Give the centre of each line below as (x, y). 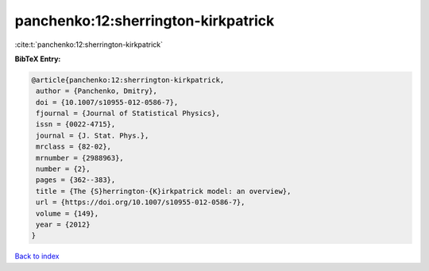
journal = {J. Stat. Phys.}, (93, 135)
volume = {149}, (68, 213)
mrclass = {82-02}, (73, 147)
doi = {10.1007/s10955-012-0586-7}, (107, 102)
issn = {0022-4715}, (76, 124)
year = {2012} (63, 225)
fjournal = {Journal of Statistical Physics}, (128, 114)
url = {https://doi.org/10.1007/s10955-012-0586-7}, (141, 202)
